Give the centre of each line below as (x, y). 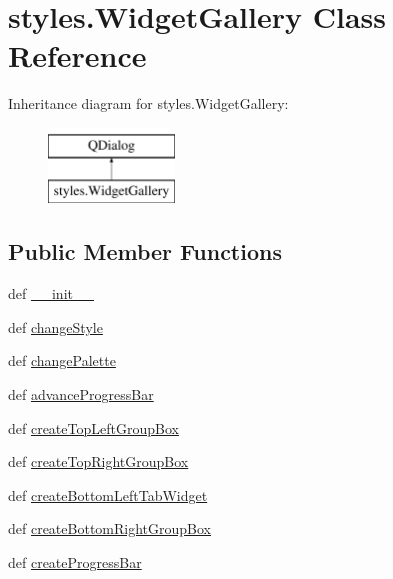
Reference (77, 55)
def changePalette (62, 360)
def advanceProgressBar (81, 394)
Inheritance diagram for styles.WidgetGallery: (148, 103)
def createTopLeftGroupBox (93, 427)
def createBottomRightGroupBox (109, 528)
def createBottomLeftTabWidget (108, 494)
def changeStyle (55, 326)
